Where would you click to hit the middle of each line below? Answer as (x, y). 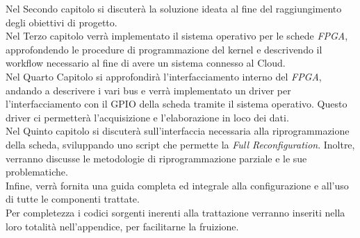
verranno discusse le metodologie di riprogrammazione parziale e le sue (156, 158)
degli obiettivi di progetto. (62, 22)
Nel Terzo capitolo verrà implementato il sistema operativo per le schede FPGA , (177, 36)
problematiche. (37, 172)
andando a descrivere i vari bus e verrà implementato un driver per (148, 90)
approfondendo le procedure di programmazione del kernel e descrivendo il (164, 49)
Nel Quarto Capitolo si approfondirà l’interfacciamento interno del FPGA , (164, 76)
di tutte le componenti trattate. (73, 199)
